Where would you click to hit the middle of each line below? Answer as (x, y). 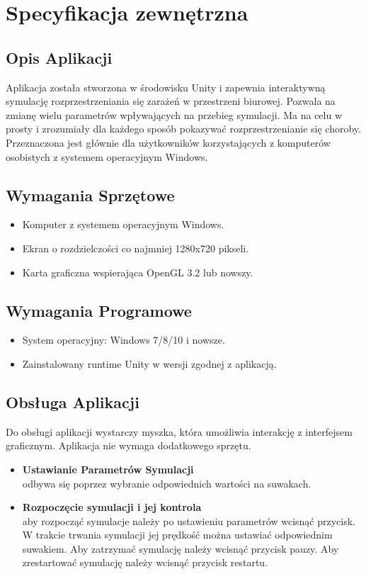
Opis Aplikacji (59, 57)
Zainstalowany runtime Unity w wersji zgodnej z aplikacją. (149, 363)
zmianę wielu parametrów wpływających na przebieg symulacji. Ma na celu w (174, 114)
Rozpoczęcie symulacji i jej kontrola (112, 507)
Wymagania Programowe (99, 310)
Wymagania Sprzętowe (90, 195)
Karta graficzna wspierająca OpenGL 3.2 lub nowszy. (138, 272)
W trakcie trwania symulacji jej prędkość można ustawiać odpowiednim (177, 535)
